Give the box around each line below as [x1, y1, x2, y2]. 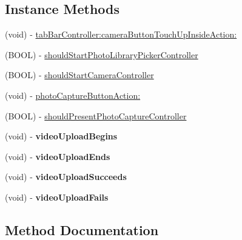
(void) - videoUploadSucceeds [5, 170, 127, 183]
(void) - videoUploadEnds [5, 150, 110, 162]
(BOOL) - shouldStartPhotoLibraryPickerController [5, 48, 198, 61]
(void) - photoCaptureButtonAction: [5, 88, 141, 101]
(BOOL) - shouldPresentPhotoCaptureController [5, 109, 187, 122]
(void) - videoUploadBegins [5, 130, 118, 142]
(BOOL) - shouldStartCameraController [5, 68, 154, 81]
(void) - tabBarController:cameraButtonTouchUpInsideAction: [5, 28, 237, 41]
